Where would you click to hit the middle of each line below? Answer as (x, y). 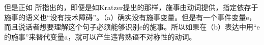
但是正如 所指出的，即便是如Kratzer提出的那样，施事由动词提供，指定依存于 (131, 7)
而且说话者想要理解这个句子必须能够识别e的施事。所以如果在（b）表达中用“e (132, 27)
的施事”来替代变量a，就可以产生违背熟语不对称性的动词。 (100, 36)
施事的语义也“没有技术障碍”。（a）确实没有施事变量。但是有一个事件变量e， (130, 17)
